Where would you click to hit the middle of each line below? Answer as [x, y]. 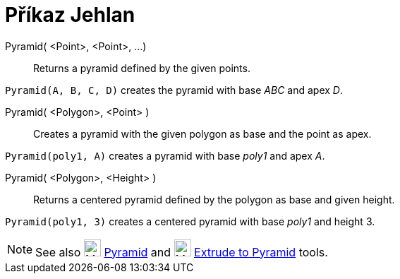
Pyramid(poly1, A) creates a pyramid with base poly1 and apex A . [165, 155]
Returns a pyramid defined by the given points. [142, 68]
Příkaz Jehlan [70, 15]
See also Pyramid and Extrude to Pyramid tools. [182, 252]
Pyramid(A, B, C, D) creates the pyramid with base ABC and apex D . [174, 90]
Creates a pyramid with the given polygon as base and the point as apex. [202, 133]
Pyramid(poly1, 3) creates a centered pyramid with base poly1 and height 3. [190, 221]
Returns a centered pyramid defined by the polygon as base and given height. [214, 199]
